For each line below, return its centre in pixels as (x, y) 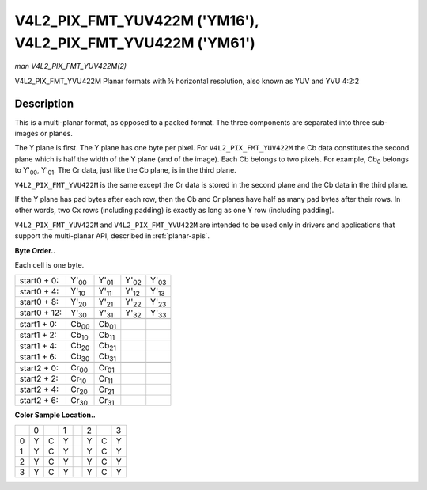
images (26, 134)
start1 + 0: (38, 325)
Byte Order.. (35, 250)
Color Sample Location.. (55, 415)
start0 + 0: (39, 280)
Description (44, 103)
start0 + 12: (41, 313)
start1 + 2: (38, 335)
